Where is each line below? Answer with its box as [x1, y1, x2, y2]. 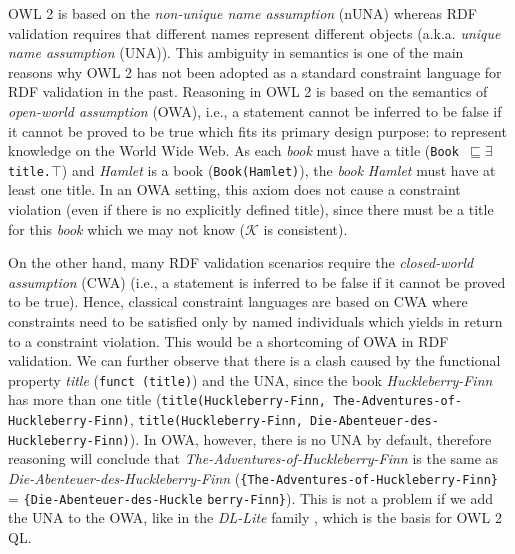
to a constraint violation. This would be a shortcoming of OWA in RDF [8, 330, 449, 351]
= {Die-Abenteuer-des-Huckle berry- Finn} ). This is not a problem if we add [8, 487, 494, 508]
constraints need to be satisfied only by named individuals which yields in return [8, 311, 503, 332]
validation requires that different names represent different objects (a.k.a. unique [8, 22, 501, 43]
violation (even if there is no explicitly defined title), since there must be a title [8, 199, 494, 220]
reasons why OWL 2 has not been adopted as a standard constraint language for [8, 61, 502, 82]
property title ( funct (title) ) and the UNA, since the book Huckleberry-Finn [8, 369, 493, 390]
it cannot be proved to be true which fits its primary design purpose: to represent [8, 120, 507, 141]
